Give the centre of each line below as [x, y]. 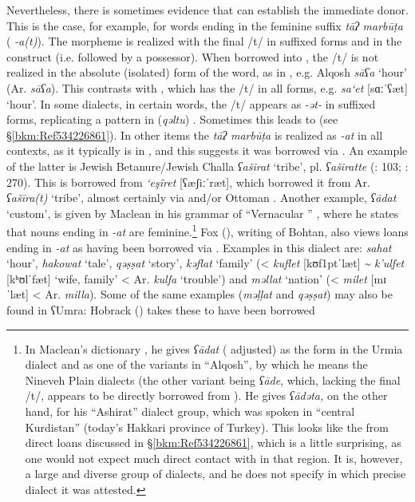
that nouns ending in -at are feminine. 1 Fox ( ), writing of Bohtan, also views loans [207, 230]
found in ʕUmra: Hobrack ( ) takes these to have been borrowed [161, 309]
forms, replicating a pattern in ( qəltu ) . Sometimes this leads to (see [172, 119]
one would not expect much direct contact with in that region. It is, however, [214, 458]
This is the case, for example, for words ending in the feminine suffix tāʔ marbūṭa [205, 25]
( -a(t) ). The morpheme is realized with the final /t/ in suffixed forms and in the [204, 41]
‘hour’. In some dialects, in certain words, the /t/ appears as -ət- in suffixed [191, 103]
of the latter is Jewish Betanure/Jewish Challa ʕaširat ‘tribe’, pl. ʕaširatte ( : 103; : [207, 166]
